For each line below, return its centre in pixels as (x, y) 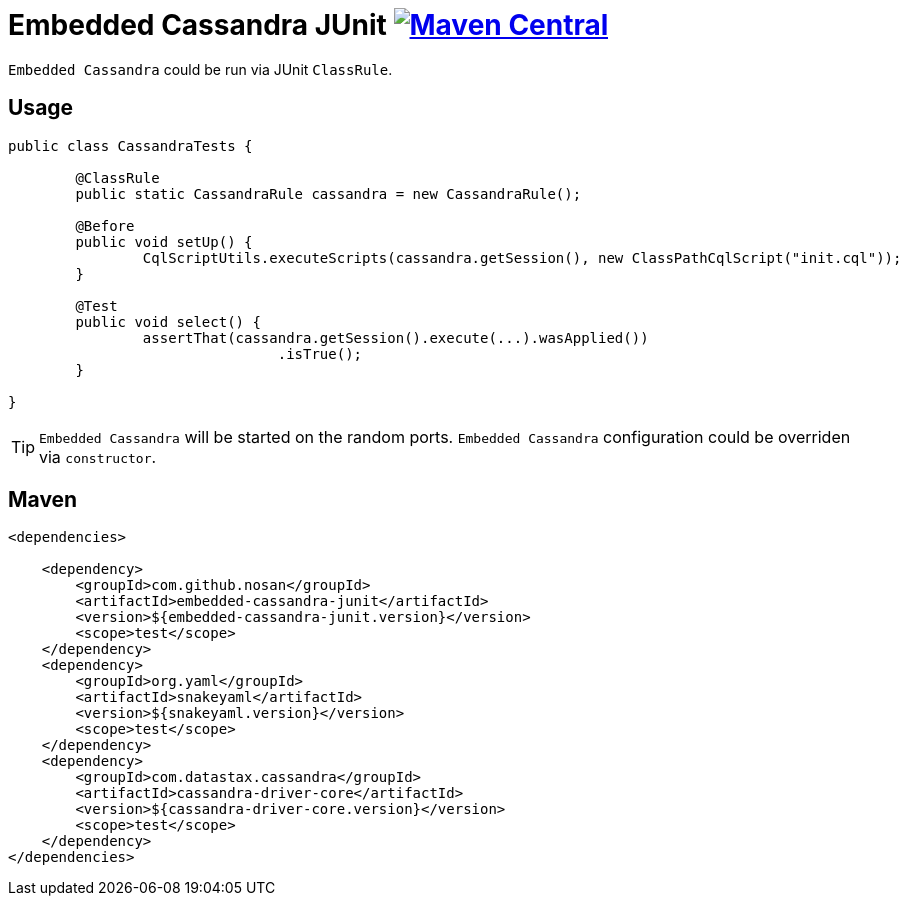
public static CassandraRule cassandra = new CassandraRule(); (328, 193)
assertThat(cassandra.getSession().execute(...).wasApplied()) (395, 337)
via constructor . (98, 456)
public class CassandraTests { (130, 145)
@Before (105, 225)
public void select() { (168, 321)
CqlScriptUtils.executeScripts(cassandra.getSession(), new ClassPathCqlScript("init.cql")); (522, 257)
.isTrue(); (320, 353)
